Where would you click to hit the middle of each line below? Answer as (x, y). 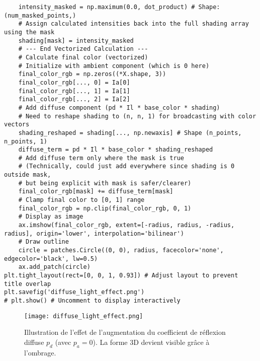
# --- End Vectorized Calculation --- (83, 49)
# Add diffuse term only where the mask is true (101, 158)
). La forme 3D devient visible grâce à (151, 342)
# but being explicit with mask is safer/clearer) (105, 183)
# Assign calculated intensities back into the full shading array (134, 24)
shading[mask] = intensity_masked (76, 41)
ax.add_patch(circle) (54, 267)
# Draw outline (44, 242)
